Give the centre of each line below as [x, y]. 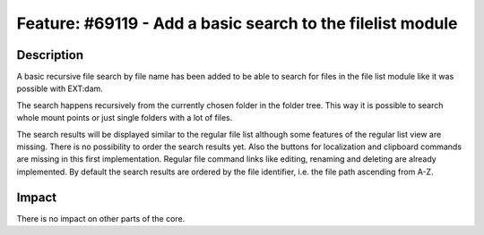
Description [50, 55]
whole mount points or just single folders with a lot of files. [125, 118]
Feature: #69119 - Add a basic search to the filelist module [237, 23]
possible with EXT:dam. [60, 88]
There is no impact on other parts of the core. [101, 218]
